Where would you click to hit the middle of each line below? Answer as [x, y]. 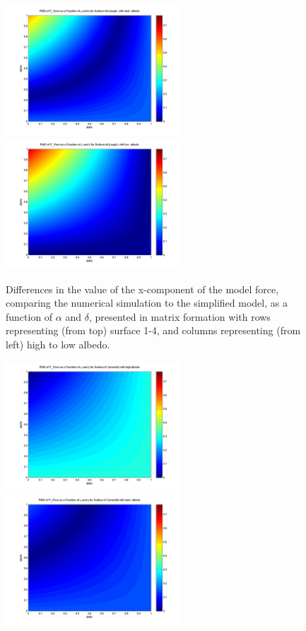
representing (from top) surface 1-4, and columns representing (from [153, 330]
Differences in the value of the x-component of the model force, [142, 289]
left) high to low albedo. [58, 344]
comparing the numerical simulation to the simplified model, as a [147, 303]
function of [29, 316]
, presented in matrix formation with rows [180, 316]
